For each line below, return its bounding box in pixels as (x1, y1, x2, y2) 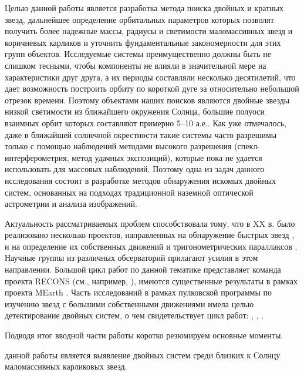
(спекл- (234, 140, 260, 152)
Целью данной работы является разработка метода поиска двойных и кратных (5, 2, 284, 14)
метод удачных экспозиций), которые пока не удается (72, 151, 262, 163)
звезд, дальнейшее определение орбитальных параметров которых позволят (5, 13, 274, 25)
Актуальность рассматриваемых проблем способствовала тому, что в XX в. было (5, 217, 295, 229)
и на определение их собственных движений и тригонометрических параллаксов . (5, 240, 298, 252)
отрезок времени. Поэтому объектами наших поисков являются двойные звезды (5, 93, 290, 106)
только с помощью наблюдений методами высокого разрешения (5, 140, 232, 152)
